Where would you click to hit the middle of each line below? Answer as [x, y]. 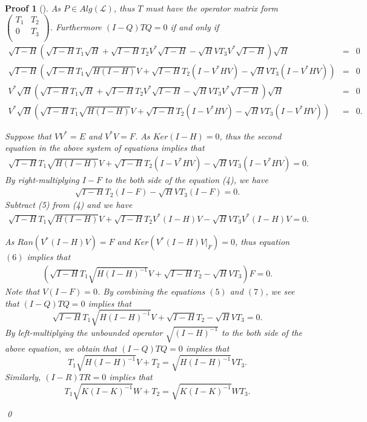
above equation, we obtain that [61, 348]
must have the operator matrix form [212, 8]
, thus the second [250, 136]
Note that [22, 291]
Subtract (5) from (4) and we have [69, 205]
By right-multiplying [42, 179]
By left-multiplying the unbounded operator [84, 332]
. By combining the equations [151, 291]
